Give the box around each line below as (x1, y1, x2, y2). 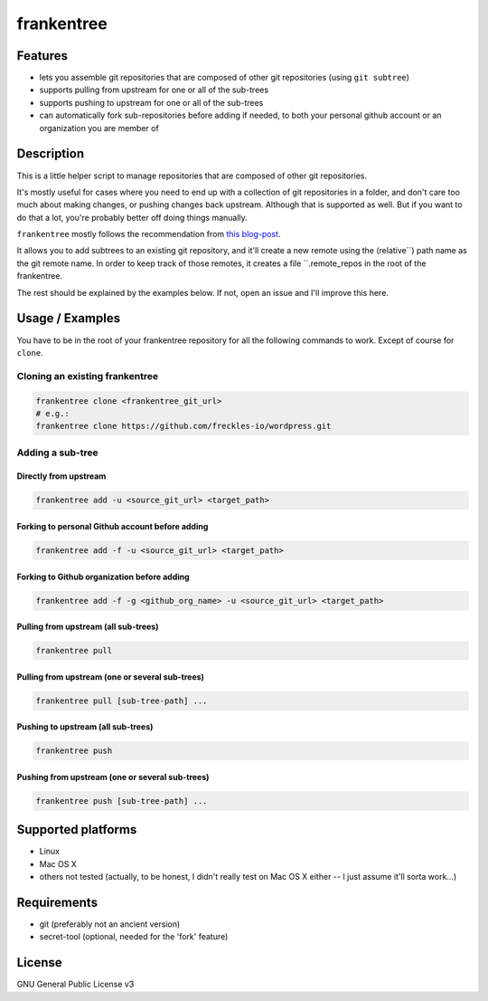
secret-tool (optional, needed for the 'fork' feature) (39, 931, 229, 942)
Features (16, 48, 68, 63)
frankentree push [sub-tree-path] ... (35, 796, 208, 806)
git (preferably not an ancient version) (39, 919, 181, 929)
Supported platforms (16, 822, 137, 837)
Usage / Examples (16, 310, 121, 326)
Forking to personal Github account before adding (16, 521, 209, 532)
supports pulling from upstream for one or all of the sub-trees (39, 84, 269, 95)
